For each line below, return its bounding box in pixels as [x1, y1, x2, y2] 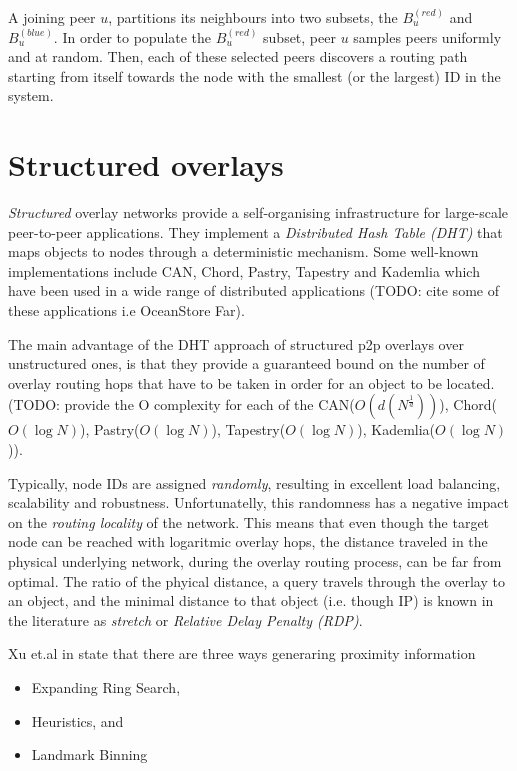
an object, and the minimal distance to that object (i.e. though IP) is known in [8, 590, 494, 611]
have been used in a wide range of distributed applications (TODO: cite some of [8, 280, 499, 301]
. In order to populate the [53, 26, 212, 47]
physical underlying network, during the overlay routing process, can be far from [8, 551, 502, 571]
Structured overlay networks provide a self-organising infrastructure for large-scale [8, 202, 509, 223]
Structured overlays [8, 144, 284, 185]
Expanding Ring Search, [31, 676, 181, 697]
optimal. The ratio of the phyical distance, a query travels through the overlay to [8, 570, 505, 591]
